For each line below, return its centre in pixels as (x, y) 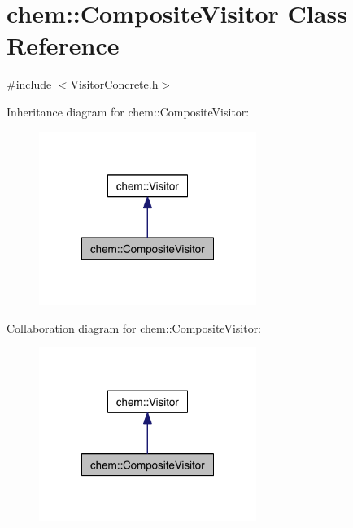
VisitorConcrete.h (114, 84)
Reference (63, 45)
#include (29, 84)
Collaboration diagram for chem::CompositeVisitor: (134, 327)
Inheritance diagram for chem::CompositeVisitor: (128, 111)
